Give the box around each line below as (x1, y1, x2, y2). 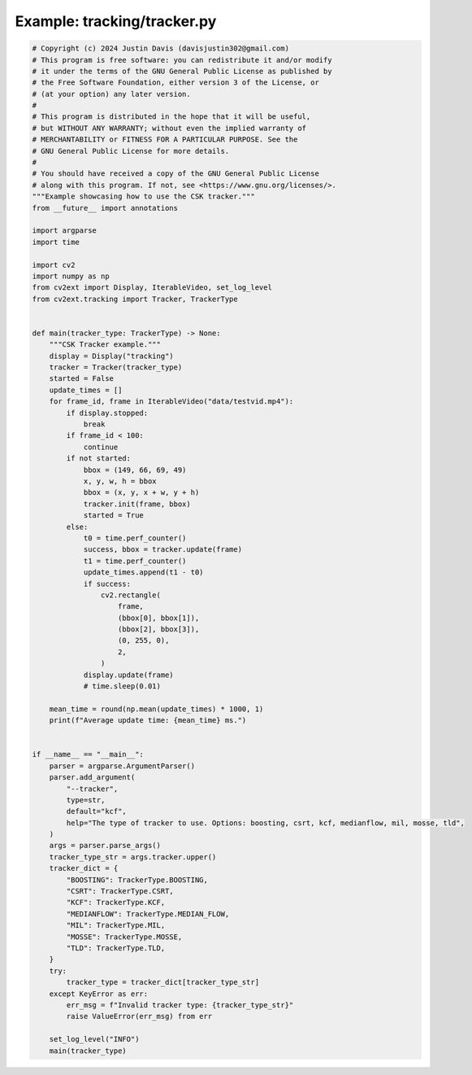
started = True (83, 511, 144, 520)
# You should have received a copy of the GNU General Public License (32, 169, 320, 178)
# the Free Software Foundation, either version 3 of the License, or (32, 78, 320, 87)
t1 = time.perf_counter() (83, 556, 187, 566)
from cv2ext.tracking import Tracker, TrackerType (32, 294, 239, 304)
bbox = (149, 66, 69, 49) (83, 465, 187, 474)
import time (32, 237, 80, 247)
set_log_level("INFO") (49, 1034, 140, 1044)
